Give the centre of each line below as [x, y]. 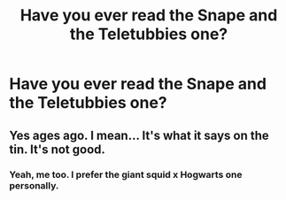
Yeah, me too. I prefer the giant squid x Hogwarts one [126, 174]
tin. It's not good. [58, 149]
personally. [34, 185]
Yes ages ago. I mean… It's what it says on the [139, 135]
